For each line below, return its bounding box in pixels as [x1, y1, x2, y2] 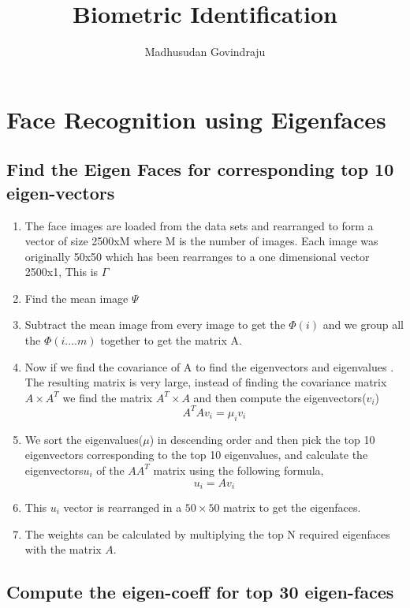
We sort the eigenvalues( [24, 431, 143, 447]
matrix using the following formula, [153, 461, 324, 478]
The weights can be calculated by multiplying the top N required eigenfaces [24, 525, 390, 542]
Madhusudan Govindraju [144, 43, 266, 60]
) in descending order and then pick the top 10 [149, 431, 375, 447]
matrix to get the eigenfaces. [223, 498, 361, 515]
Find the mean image [24, 289, 129, 306]
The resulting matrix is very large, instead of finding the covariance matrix [24, 374, 387, 390]
